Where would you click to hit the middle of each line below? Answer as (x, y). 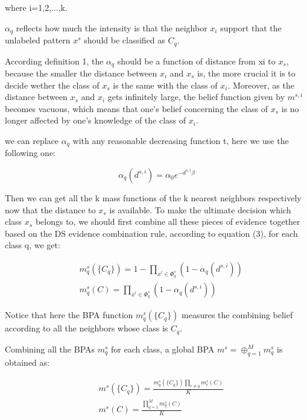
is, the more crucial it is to (246, 73)
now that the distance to (50, 209)
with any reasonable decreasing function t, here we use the (181, 140)
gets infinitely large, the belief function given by (196, 97)
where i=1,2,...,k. (36, 7)
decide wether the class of (52, 85)
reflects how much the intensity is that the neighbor (112, 27)
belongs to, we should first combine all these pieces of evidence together (168, 221)
